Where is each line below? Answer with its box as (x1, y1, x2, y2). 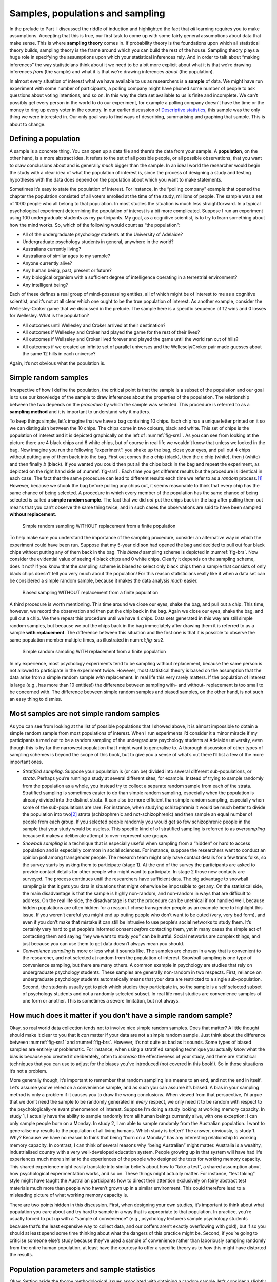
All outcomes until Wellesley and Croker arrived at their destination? (22, 322, 166, 328)
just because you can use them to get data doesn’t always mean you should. (22, 940, 185, 947)
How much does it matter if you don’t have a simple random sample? (9, 1011, 233, 1020)
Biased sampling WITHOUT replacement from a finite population (22, 589, 159, 595)
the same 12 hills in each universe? (22, 351, 96, 357)
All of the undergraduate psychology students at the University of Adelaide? (22, 231, 183, 237)
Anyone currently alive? (22, 260, 72, 266)
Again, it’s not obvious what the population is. (9, 360, 106, 366)
